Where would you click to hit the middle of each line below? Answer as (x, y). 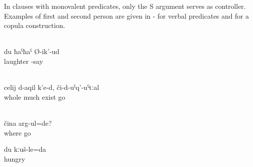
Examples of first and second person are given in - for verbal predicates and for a (126, 15)
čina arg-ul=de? (28, 123)
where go (18, 132)
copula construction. (35, 25)
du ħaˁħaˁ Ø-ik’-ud (32, 51)
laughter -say (24, 61)
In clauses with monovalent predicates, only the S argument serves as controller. (125, 6)
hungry (15, 158)
